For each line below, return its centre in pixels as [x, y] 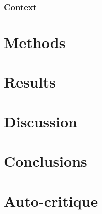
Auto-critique [51, 201]
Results [30, 82]
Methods [35, 42]
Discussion [40, 121]
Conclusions [45, 161]
